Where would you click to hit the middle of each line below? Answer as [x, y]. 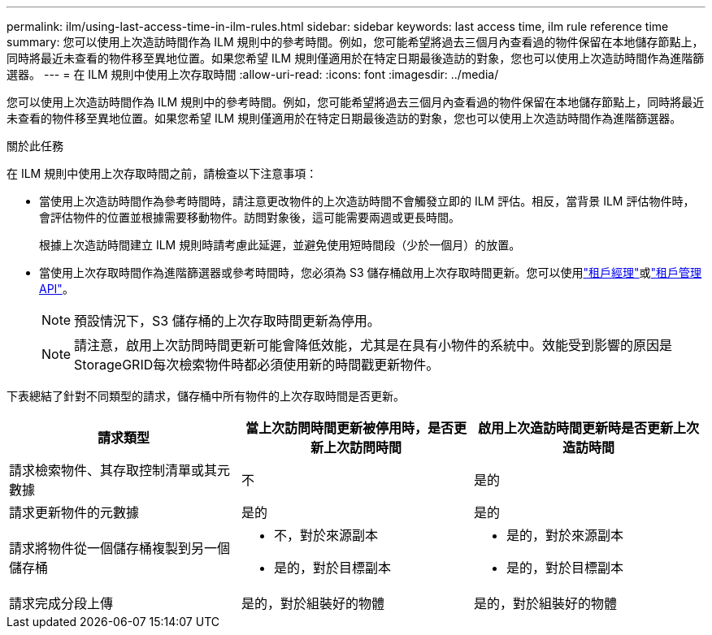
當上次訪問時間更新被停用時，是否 [349, 428]
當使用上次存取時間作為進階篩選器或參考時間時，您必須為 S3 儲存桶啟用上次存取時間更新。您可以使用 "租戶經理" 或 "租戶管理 [371, 272]
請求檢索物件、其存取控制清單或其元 [120, 470]
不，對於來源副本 [326, 535]
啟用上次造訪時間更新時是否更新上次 [588, 428]
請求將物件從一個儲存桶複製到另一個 [120, 548]
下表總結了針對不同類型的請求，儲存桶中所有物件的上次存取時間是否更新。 [206, 396]
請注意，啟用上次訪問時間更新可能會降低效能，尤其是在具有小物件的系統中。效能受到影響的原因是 [373, 345]
